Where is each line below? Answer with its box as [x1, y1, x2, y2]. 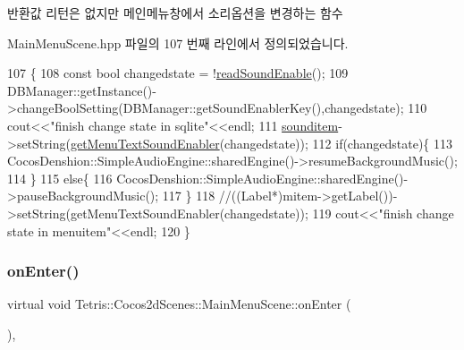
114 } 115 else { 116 [7, 168, 113, 187]
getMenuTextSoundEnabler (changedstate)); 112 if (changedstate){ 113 [70, 133, 452, 152]
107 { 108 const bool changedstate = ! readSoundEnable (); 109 [7, 64, 349, 82]
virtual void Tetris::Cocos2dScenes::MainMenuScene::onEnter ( [7, 295, 351, 313]
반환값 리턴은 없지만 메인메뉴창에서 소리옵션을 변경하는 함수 [7, 4, 343, 21]
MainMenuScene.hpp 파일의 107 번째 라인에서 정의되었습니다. [7, 33, 349, 52]
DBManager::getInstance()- [7, 81, 156, 99]
